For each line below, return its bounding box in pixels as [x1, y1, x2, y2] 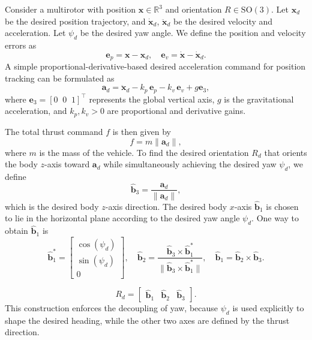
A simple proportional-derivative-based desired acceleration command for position [5, 60, 306, 73]
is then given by [112, 125, 171, 137]
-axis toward [44, 158, 90, 170]
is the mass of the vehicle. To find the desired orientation [39, 146, 249, 158]
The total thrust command [5, 125, 103, 137]
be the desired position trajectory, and [5, 14, 146, 27]
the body [5, 158, 38, 170]
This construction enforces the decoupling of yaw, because [5, 302, 218, 314]
